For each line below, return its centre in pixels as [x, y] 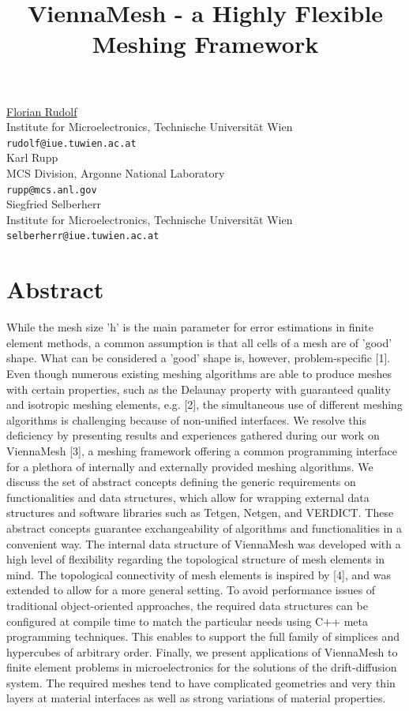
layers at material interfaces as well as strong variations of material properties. [196, 698]
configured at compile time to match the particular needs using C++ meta [187, 621]
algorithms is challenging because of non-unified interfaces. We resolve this [186, 419]
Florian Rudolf [42, 111]
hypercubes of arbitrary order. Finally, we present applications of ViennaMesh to [202, 651]
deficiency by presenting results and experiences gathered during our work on [193, 435]
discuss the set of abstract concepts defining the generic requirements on [181, 482]
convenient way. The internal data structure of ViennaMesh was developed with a [204, 543]
